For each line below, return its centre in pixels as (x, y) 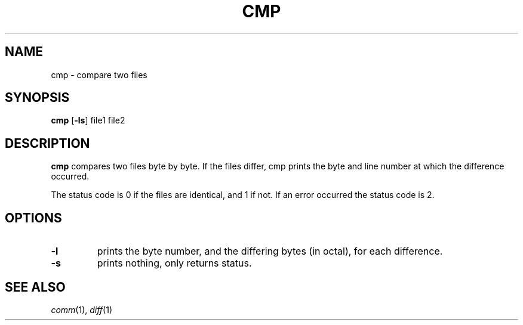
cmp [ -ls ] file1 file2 (88, 120)
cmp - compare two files (99, 75)
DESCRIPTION (47, 143)
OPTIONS (33, 218)
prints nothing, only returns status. (174, 263)
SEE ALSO (35, 287)
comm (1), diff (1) (82, 309)
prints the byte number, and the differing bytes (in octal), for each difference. (270, 251)
